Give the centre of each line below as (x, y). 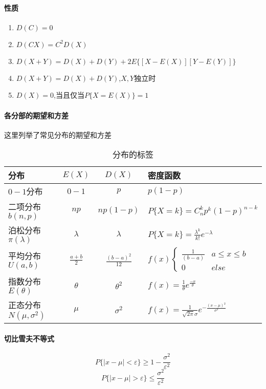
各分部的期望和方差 (36, 115)
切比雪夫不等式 (29, 338)
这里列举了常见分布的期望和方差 (58, 134)
